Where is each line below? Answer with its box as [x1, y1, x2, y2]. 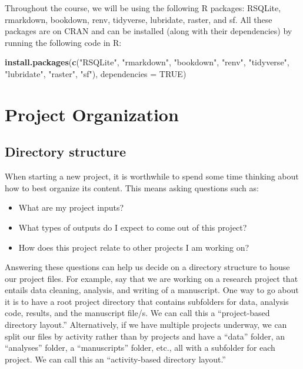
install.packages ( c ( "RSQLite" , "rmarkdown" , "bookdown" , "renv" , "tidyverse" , [5, 56, 289, 68]
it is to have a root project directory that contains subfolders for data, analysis [5, 295, 289, 307]
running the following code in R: [5, 36, 122, 48]
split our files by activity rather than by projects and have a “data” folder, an [5, 330, 285, 342]
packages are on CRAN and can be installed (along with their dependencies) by [5, 25, 292, 37]
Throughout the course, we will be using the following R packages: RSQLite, [5, 2, 281, 14]
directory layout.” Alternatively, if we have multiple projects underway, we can [5, 318, 287, 331]
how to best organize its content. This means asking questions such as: [5, 181, 259, 194]
